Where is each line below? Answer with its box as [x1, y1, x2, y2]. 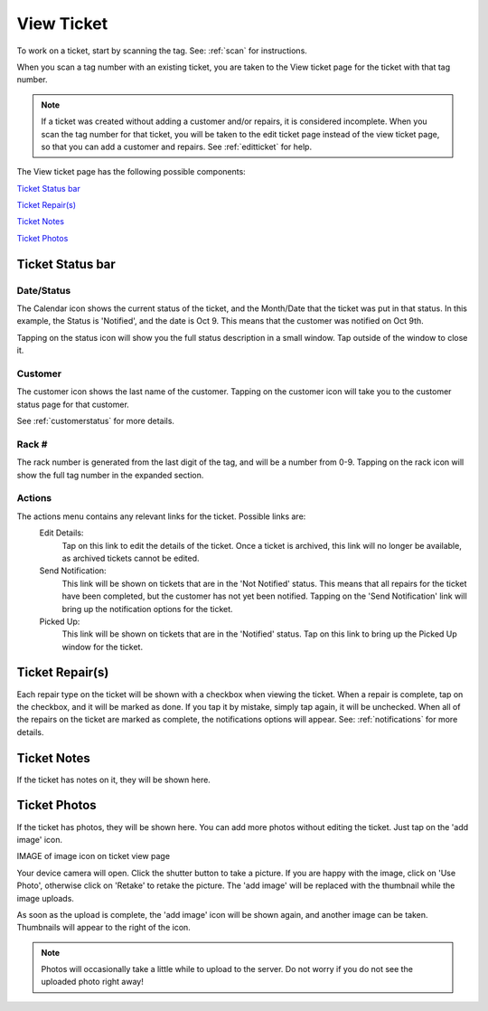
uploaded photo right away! [41, 977, 144, 987]
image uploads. [16, 893, 74, 903]
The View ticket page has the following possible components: [16, 166, 246, 177]
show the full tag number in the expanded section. [16, 469, 204, 480]
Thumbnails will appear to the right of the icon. [16, 922, 192, 933]
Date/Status [16, 284, 71, 297]
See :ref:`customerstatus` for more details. [16, 416, 175, 427]
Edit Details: [39, 527, 84, 538]
